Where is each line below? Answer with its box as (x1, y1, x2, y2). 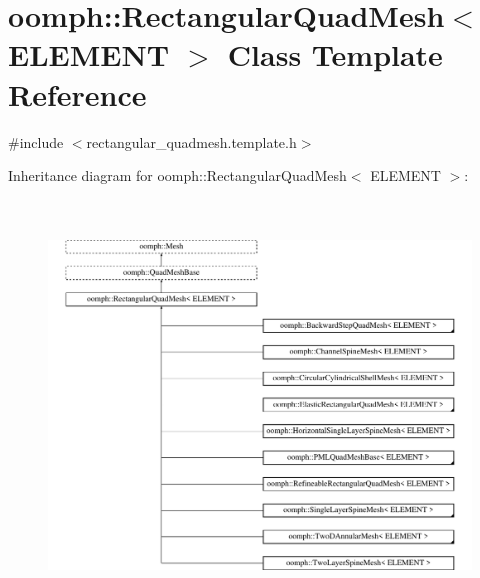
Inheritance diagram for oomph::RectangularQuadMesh (8, 165, 347, 186)
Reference (8, 73, 147, 114)
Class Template (227, 34, 443, 75)
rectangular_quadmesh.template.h (86, 131, 297, 152)
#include (8, 131, 64, 152)
